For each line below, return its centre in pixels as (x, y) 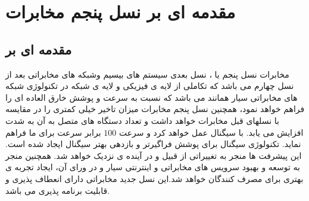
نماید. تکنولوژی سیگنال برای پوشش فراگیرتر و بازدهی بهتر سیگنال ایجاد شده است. (153, 144)
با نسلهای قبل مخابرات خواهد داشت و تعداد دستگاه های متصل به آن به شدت (142, 120)
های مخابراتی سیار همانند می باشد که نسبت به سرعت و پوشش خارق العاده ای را (152, 97)
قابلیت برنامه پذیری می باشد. (58, 190)
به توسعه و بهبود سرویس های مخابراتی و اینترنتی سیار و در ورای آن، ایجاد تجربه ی (153, 167)
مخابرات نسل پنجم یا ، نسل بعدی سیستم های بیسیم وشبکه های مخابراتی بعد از (147, 74)
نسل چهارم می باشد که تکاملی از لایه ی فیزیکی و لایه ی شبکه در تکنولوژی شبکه (150, 86)
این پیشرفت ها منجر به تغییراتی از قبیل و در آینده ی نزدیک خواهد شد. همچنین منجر (154, 155)
